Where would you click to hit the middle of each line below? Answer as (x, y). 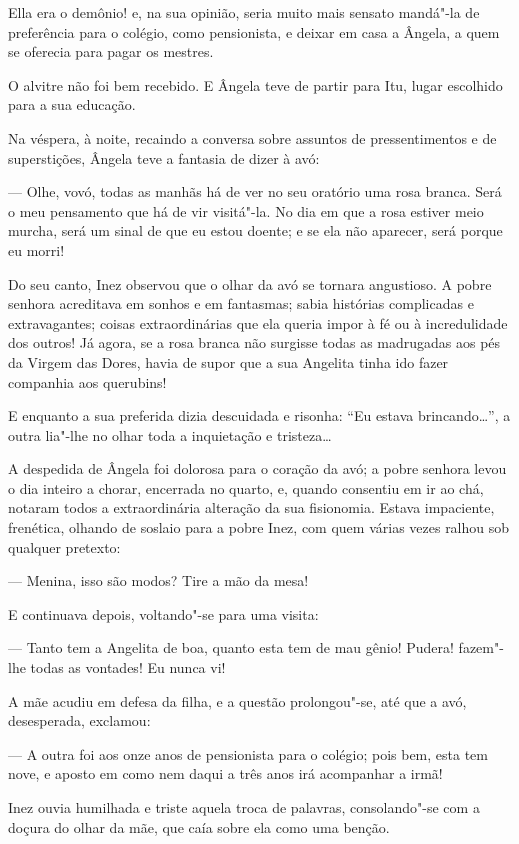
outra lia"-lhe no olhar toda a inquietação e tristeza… (170, 434)
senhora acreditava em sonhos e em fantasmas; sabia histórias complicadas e (241, 303)
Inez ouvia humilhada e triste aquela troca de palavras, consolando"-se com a (244, 807)
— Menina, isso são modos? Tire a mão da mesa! (158, 580)
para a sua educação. (72, 104)
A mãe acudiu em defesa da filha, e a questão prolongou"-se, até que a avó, (237, 700)
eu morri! (36, 249)
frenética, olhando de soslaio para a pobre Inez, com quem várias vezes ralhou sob (259, 527)
